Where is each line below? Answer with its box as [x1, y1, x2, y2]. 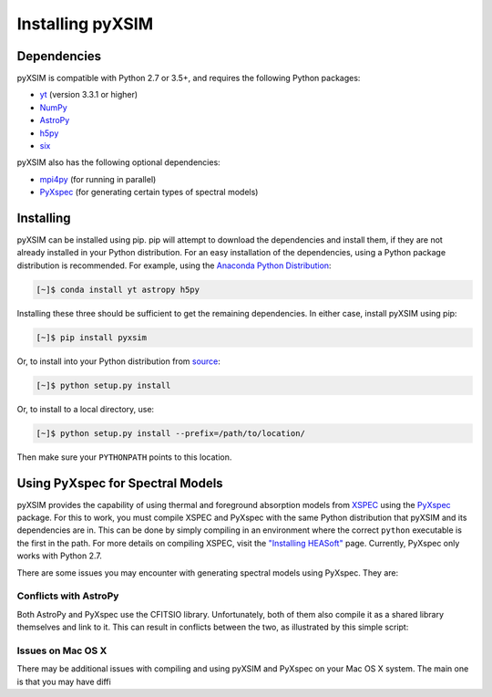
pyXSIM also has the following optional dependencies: [16, 157, 220, 168]
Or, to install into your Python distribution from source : [16, 356, 220, 367]
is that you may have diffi [16, 676, 111, 687]
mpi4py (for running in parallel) [39, 173, 157, 184]
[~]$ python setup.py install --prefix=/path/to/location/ [36, 428, 305, 438]
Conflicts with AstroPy [16, 589, 119, 602]
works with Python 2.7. [16, 550, 102, 561]
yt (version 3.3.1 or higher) [39, 89, 138, 100]
